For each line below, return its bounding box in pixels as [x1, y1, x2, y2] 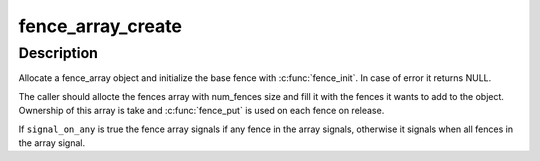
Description [18, 44, 99, 62]
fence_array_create [18, 15, 182, 37]
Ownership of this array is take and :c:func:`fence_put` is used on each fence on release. [18, 105, 385, 117]
